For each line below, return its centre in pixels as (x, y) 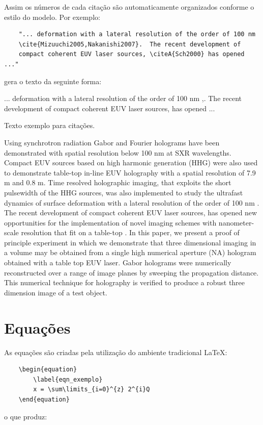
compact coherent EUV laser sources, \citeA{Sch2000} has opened (131, 54)
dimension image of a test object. (56, 292)
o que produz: (26, 416)
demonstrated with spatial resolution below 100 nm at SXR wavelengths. (118, 152)
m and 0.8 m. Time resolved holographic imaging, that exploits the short (118, 182)
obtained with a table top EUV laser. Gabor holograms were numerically (118, 262)
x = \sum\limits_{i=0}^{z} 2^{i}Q (92, 390)
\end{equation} (44, 399)
